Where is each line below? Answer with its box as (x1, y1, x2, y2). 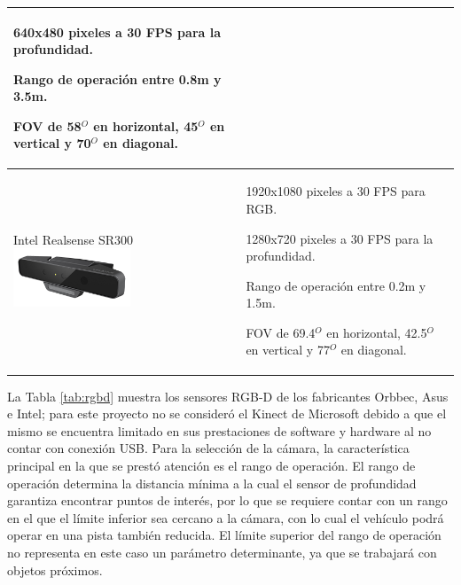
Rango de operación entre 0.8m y (13, 69, 222, 88)
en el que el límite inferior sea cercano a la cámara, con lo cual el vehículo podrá (7, 508, 444, 526)
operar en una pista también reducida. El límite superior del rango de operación (7, 526, 441, 544)
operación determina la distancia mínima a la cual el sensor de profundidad (7, 473, 417, 492)
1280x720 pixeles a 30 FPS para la (246, 229, 434, 247)
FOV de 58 (13, 116, 82, 135)
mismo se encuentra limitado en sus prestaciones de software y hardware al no (7, 421, 432, 440)
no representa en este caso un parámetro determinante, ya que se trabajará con (7, 542, 437, 561)
